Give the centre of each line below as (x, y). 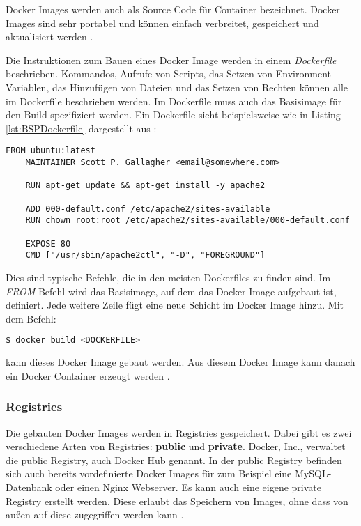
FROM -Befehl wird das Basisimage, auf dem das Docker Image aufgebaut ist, (171, 291)
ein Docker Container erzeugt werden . (88, 375)
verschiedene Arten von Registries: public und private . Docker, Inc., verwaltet (176, 446)
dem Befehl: (31, 318)
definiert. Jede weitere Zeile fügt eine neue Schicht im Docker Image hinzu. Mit (175, 305)
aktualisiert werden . (49, 37)
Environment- (305, 74)
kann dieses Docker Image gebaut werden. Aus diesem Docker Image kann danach (180, 362)
